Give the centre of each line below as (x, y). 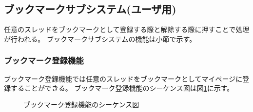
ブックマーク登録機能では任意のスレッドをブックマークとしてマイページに (123, 78)
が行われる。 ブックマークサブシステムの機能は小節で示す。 (100, 39)
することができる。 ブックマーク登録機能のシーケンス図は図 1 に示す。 (122, 88)
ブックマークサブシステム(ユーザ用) (90, 9)
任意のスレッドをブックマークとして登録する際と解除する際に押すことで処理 (127, 29)
